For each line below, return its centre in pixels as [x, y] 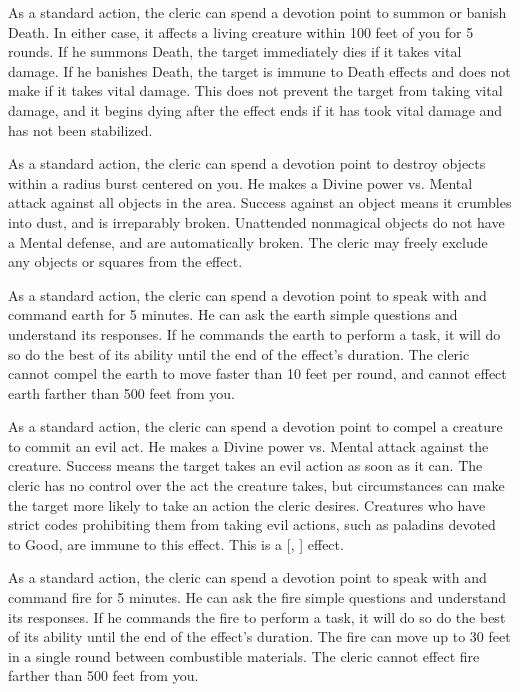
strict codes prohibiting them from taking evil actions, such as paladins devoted [252, 524]
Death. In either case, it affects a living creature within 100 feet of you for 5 [241, 31]
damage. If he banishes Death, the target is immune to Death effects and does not [259, 70]
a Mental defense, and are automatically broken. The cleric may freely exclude [248, 241]
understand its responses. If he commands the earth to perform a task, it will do [254, 333]
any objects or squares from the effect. [125, 261]
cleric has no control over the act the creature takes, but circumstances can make [256, 485]
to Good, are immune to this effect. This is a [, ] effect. [176, 543]
